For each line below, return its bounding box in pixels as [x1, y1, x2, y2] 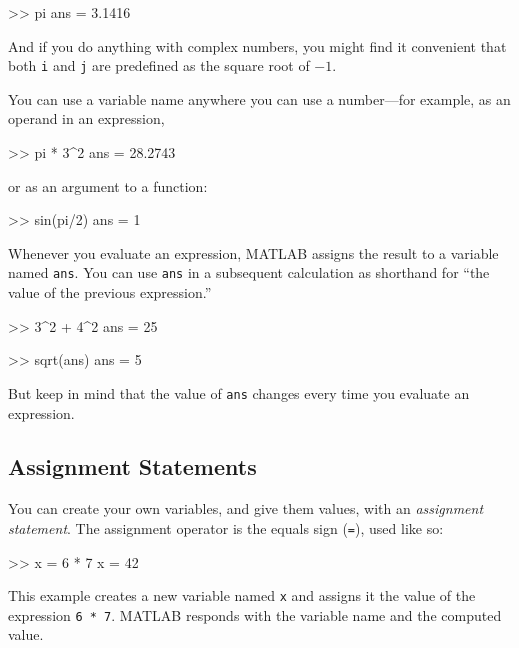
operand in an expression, [8, 108, 165, 129]
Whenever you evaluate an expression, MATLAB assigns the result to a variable [8, 242, 499, 263]
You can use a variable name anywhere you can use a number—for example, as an [8, 88, 511, 109]
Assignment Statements [8, 451, 257, 482]
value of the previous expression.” [8, 282, 212, 303]
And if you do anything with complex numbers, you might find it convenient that [8, 35, 507, 56]
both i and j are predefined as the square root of [8, 55, 310, 76]
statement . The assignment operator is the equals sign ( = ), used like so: [8, 517, 444, 538]
